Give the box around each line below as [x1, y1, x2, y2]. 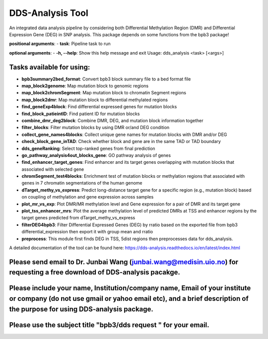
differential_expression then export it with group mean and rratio [21, 229, 153, 235]
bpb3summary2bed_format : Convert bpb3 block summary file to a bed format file [21, 76, 191, 82]
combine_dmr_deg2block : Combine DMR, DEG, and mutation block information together [21, 117, 203, 124]
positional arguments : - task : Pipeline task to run [9, 41, 111, 47]
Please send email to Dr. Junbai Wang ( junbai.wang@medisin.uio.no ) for [9, 258, 238, 266]
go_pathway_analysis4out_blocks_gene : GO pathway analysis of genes [21, 152, 171, 158]
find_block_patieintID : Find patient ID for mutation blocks [21, 111, 140, 117]
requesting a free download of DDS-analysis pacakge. [9, 268, 181, 276]
